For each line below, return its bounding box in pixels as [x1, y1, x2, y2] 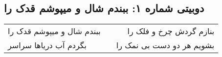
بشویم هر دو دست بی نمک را [116, 39, 215, 51]
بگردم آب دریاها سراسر [8, 39, 87, 51]
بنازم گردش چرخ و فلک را [127, 25, 215, 37]
